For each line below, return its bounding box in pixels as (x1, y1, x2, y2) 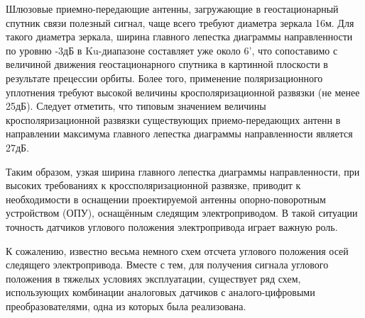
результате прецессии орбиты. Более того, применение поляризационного (6, 70, 323, 85)
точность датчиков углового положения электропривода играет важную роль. (6, 219, 338, 234)
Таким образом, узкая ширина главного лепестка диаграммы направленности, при (6, 164, 360, 178)
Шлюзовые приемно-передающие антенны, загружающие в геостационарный (6, 1, 339, 16)
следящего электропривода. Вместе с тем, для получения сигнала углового (6, 257, 329, 272)
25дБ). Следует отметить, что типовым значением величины (6, 98, 266, 113)
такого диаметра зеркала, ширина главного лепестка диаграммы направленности (6, 29, 353, 44)
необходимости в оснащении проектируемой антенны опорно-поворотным (6, 191, 326, 206)
